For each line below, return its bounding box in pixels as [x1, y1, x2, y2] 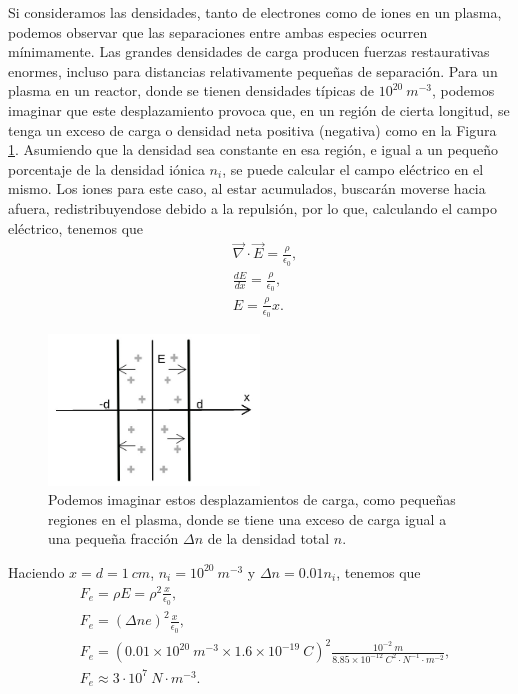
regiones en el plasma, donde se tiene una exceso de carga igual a [48, 508, 447, 529]
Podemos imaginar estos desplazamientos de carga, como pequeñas [48, 489, 456, 510]
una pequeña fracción [48, 528, 179, 549]
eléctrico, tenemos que [8, 217, 144, 238]
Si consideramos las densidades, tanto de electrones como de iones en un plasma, [8, 2, 502, 22]
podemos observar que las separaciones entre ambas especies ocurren [8, 21, 428, 42]
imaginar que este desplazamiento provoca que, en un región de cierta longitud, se [8, 99, 510, 120]
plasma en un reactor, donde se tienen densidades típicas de [8, 80, 375, 101]
